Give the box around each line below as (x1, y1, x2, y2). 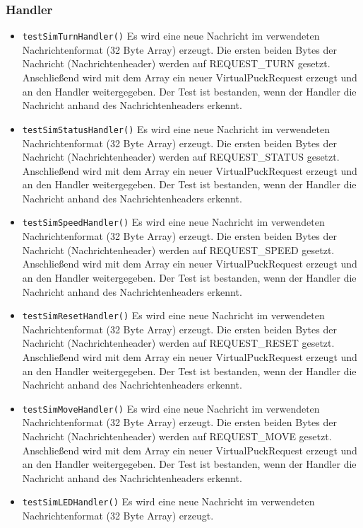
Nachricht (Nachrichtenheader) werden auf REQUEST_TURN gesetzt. (22, 56, 331, 71)
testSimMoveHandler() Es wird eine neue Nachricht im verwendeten (22, 401, 320, 415)
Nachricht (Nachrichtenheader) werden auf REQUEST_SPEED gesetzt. (22, 242, 335, 257)
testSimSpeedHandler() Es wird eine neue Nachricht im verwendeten (22, 214, 325, 229)
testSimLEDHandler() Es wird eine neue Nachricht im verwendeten (22, 494, 315, 509)
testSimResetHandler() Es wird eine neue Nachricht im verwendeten (22, 308, 325, 323)
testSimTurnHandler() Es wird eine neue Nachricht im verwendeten (22, 28, 320, 43)
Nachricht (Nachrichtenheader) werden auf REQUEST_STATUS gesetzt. (22, 149, 340, 164)
